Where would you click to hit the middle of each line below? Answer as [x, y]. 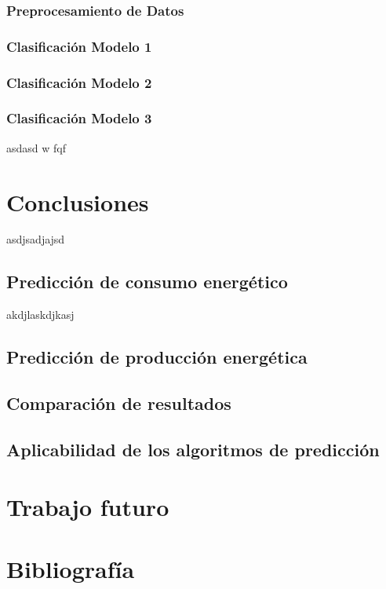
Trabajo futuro [88, 507]
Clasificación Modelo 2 [79, 82]
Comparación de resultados [119, 403]
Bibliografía [71, 568]
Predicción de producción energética [157, 357]
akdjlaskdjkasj [40, 315]
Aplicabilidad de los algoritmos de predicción [193, 449]
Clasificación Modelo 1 [79, 46]
